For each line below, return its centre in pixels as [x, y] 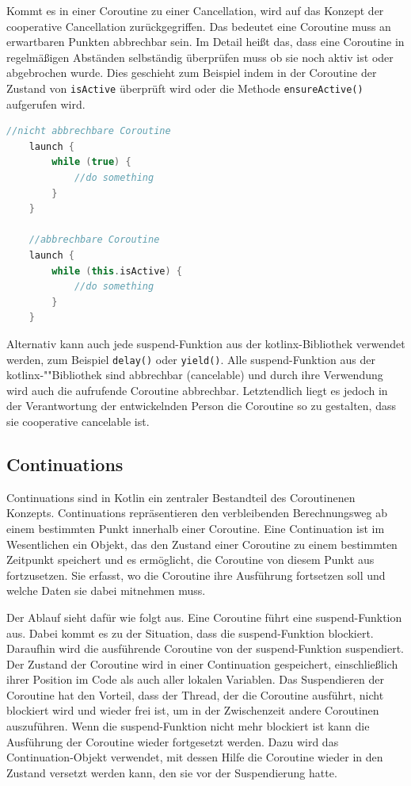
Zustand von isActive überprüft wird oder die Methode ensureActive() [185, 88]
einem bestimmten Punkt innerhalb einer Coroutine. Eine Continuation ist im [196, 528]
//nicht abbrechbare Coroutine [89, 131]
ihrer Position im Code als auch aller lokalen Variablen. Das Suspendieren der [195, 679]
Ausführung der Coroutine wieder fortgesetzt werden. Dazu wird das [173, 741]
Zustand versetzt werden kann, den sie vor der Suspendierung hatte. [172, 772]
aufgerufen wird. [46, 104]
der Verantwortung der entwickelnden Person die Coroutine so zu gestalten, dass [201, 406]
